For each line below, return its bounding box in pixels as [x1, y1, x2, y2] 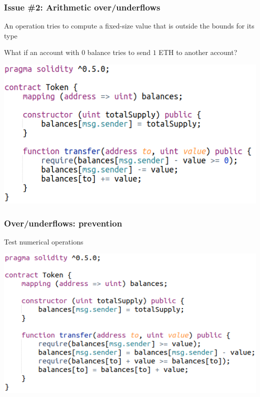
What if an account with [4, 47, 79, 57]
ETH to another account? [158, 47, 237, 57]
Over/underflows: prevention [4, 216, 122, 229]
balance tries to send [87, 47, 151, 57]
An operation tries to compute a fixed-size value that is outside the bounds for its [4, 20, 254, 31]
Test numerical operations [4, 236, 83, 246]
